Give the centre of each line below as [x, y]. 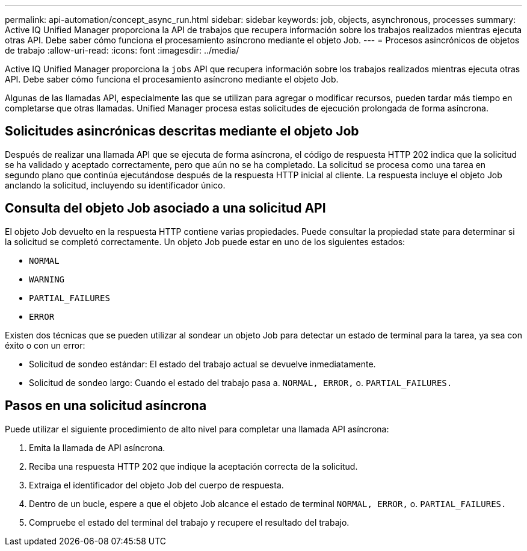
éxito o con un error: [45, 345]
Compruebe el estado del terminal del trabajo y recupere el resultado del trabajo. [189, 522]
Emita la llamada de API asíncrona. [97, 447]
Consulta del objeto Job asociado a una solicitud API [165, 208]
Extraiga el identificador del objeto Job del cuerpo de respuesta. [156, 485]
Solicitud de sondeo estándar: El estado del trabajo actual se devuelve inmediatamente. [202, 364]
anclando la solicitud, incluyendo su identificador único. [115, 185]
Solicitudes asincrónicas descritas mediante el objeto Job [182, 131]
